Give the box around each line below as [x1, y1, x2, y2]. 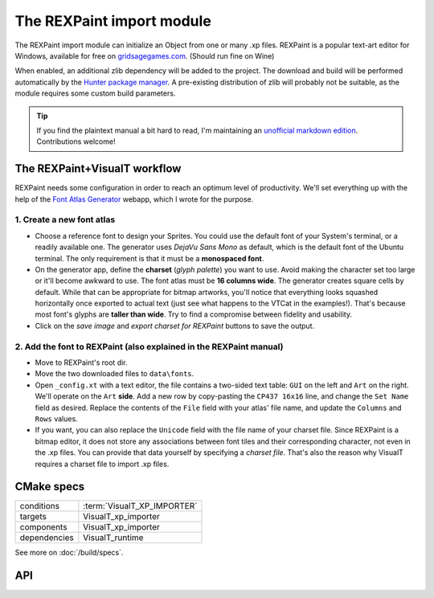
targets [19, 511, 47, 522]
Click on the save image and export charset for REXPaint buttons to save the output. [35, 321, 315, 330]
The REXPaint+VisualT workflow [14, 162, 182, 176]
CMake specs [14, 480, 85, 494]
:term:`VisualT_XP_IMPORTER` [83, 501, 198, 512]
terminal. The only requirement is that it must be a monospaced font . [35, 253, 264, 263]
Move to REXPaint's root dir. [35, 358, 128, 367]
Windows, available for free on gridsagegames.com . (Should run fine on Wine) [14, 51, 275, 60]
